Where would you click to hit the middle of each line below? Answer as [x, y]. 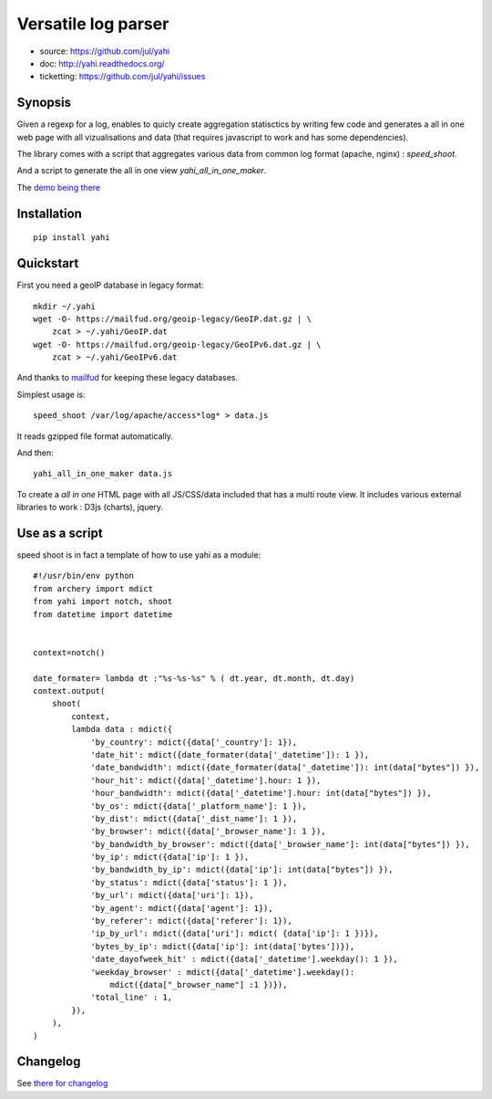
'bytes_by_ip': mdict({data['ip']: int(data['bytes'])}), [223, 946]
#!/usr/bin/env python [84, 576]
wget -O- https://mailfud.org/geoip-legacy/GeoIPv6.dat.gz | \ [177, 344]
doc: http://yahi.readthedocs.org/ [102, 63]
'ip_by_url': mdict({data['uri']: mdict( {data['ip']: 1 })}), [235, 934]
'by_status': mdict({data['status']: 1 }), [189, 882]
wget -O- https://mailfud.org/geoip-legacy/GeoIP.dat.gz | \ [172, 319]
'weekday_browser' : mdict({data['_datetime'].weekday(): [223, 972]
